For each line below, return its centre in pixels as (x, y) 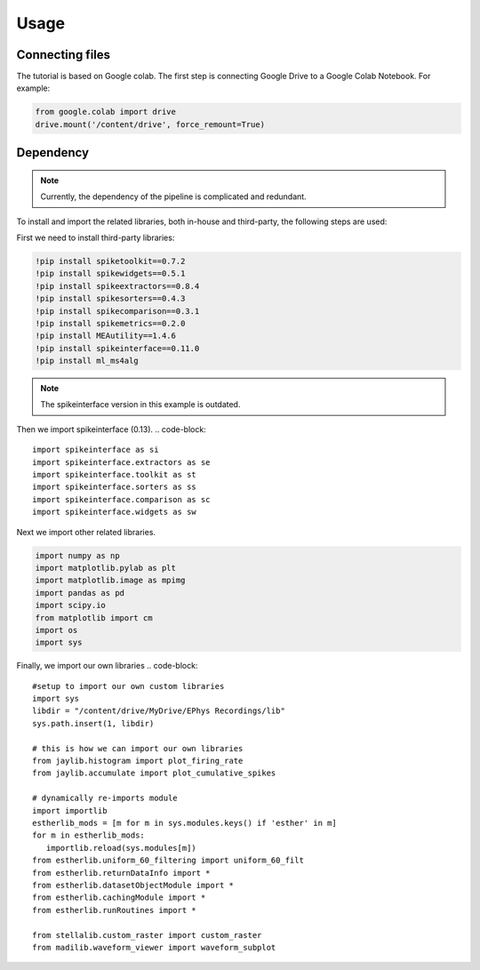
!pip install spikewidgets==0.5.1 (110, 274)
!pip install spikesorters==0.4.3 (110, 299)
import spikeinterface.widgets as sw (115, 512)
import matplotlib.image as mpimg (110, 581)
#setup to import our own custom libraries (128, 686)
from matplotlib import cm (94, 617)
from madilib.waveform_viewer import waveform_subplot (154, 947)
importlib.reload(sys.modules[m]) (121, 848)
